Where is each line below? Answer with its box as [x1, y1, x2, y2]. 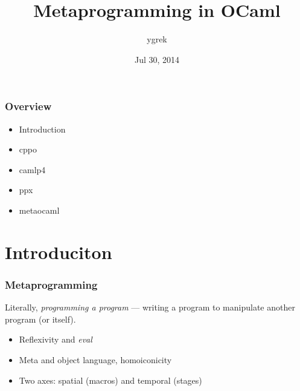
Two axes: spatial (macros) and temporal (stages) [19, 373, 202, 386]
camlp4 [19, 163, 46, 176]
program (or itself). [5, 312, 76, 325]
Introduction [19, 122, 66, 135]
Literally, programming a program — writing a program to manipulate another [5, 301, 295, 314]
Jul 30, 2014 [134, 53, 180, 65]
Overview [5, 99, 52, 114]
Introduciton [5, 239, 112, 264]
